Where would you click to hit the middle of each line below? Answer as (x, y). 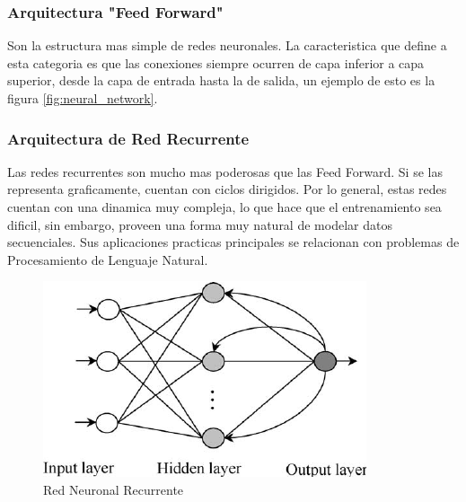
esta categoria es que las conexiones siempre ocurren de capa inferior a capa (216, 62)
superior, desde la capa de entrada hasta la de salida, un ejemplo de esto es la (221, 80)
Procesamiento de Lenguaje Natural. (108, 259)
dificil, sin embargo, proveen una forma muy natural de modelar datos (200, 224)
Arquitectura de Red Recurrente (128, 138)
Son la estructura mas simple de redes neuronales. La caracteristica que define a (227, 45)
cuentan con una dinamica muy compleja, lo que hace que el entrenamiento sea (224, 207)
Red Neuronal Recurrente (114, 489)
